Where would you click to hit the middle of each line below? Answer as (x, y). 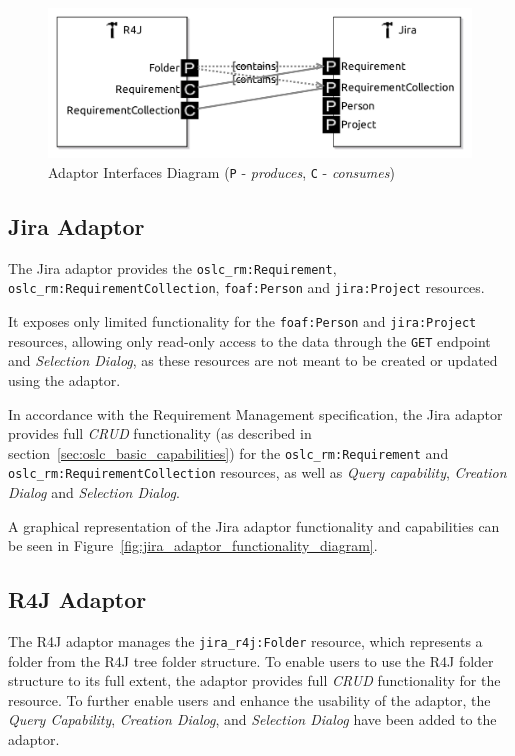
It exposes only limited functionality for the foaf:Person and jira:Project (242, 321)
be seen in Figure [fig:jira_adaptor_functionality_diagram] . (193, 545)
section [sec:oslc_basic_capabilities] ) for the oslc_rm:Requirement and (228, 452)
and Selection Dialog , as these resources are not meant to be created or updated (253, 360)
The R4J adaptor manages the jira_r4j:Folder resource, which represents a (245, 641)
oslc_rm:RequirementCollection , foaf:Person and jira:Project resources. (246, 287)
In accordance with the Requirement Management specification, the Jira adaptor (255, 413)
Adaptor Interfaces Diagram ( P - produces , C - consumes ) (221, 171)
